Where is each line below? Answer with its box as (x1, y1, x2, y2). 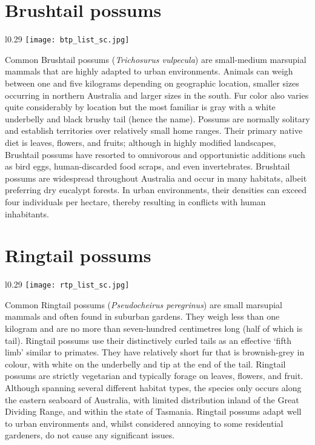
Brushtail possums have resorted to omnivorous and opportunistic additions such (5, 148, 305, 160)
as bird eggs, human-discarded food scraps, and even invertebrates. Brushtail (5, 160, 290, 173)
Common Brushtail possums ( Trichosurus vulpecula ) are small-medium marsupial (5, 53, 307, 65)
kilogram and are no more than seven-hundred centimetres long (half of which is (5, 322, 303, 335)
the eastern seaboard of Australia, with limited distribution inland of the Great (5, 393, 299, 406)
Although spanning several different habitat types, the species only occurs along (5, 381, 302, 394)
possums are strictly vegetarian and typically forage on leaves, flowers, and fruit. (5, 369, 303, 382)
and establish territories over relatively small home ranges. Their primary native (5, 124, 303, 137)
